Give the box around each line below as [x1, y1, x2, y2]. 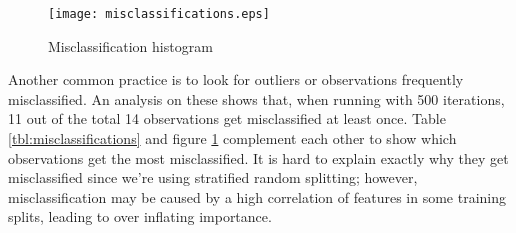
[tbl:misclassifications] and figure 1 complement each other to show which [8, 128, 457, 149]
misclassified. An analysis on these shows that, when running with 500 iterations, [8, 88, 505, 109]
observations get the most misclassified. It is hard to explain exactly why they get [8, 147, 509, 168]
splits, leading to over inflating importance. [8, 206, 272, 227]
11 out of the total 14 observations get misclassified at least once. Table [8, 108, 446, 129]
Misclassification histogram [48, 35, 213, 56]
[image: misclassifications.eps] [48, 7, 270, 21]
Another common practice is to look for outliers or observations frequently [8, 69, 464, 90]
